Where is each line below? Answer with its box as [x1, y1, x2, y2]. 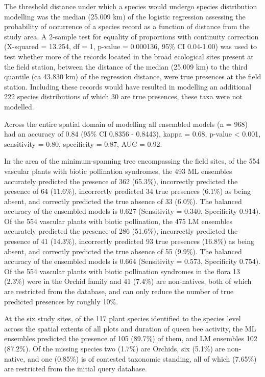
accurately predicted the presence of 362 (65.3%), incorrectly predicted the [4, 175, 238, 186]
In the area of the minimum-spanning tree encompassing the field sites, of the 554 [4, 156, 260, 166]
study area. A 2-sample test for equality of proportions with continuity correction [4, 31, 259, 41]
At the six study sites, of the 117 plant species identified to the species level [4, 313, 241, 324]
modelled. [4, 101, 34, 112]
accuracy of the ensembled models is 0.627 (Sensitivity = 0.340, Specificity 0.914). [4, 206, 260, 216]
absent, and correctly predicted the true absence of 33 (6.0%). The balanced [4, 195, 242, 206]
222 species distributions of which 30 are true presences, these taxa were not [4, 91, 243, 102]
